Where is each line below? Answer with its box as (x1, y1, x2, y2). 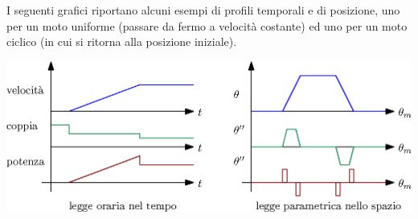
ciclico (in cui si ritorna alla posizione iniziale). (6, 33, 237, 50)
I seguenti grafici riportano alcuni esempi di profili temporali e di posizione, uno (6, 2, 400, 18)
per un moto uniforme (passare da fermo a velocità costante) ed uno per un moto (6, 17, 408, 34)
